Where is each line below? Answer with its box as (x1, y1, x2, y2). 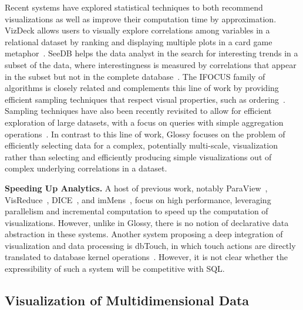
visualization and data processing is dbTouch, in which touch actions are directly (5, 239, 296, 251)
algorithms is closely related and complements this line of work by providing (5, 82, 279, 94)
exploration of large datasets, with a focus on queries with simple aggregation (5, 116, 284, 128)
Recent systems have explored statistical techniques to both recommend (5, 1, 263, 13)
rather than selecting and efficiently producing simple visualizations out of (5, 150, 272, 163)
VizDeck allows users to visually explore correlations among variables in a (5, 24, 270, 36)
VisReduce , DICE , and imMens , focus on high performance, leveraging (5, 193, 271, 205)
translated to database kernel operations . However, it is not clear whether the (5, 251, 288, 263)
